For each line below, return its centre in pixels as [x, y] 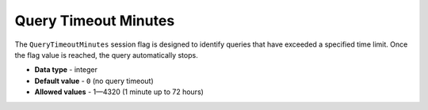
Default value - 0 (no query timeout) [94, 81]
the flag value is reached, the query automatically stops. [106, 55]
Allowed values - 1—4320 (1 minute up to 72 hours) [119, 92]
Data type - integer [66, 70]
